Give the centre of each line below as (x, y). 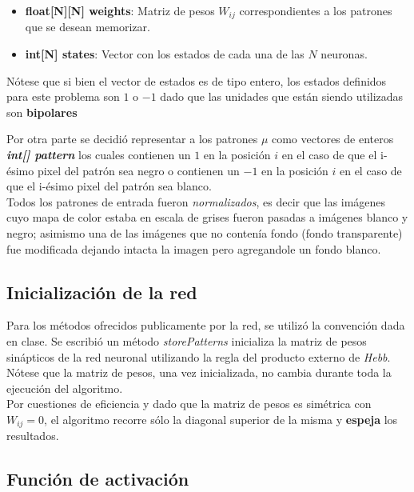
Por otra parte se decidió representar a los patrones (132, 139)
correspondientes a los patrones (316, 10)
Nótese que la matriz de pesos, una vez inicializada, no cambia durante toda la (199, 372)
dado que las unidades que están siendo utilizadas (282, 96)
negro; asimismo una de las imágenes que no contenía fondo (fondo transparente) (205, 232)
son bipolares (42, 112)
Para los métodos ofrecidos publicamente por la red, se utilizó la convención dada (206, 325)
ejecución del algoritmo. (65, 388)
